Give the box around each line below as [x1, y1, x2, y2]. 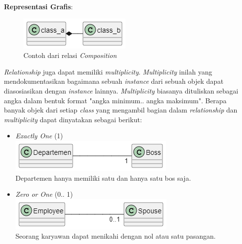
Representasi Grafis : [4, 1, 73, 11]
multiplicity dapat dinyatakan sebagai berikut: [4, 114, 142, 124]
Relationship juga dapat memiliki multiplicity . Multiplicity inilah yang [4, 66, 212, 76]
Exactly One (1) [15, 131, 63, 141]
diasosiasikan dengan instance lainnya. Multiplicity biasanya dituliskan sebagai [4, 85, 239, 95]
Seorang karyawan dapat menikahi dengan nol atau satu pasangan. [15, 231, 216, 241]
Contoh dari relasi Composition [23, 50, 117, 60]
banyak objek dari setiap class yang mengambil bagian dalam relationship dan [4, 105, 238, 115]
